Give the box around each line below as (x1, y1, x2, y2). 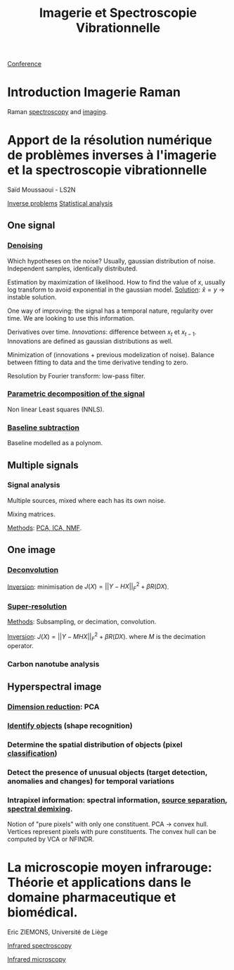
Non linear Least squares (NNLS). (7, 405, 105, 414)
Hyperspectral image (7, 681, 102, 693)
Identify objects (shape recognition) (7, 721, 133, 730)
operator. (7, 641, 34, 649)
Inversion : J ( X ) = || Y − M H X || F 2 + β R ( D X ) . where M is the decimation (7, 631, 206, 642)
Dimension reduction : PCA (7, 702, 100, 711)
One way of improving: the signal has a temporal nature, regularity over (7, 306, 214, 315)
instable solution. (7, 292, 57, 301)
